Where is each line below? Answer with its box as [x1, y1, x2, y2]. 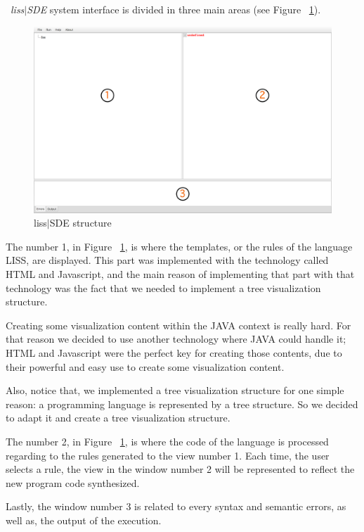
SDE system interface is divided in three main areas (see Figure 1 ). [27, 2, 321, 16]
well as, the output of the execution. [6, 512, 162, 527]
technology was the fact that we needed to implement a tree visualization [6, 280, 321, 295]
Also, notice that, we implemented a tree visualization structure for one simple [6, 383, 344, 398]
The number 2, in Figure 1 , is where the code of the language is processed [6, 433, 329, 448]
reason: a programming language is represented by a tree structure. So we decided [6, 396, 358, 411]
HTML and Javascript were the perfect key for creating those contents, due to [6, 345, 342, 360]
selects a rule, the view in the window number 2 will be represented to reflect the [6, 462, 355, 476]
